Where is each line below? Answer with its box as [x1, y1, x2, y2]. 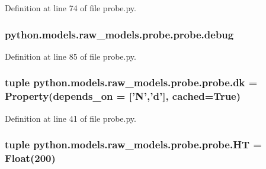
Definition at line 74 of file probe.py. [5, 2, 136, 14]
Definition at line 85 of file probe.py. [5, 50, 136, 62]
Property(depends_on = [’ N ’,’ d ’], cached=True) [5, 89, 241, 103]
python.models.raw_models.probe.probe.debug [5, 27, 234, 41]
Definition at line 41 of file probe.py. [5, 112, 136, 124]
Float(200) [5, 150, 56, 165]
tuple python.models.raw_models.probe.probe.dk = [5, 75, 258, 90]
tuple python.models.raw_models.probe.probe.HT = [5, 137, 262, 152]
